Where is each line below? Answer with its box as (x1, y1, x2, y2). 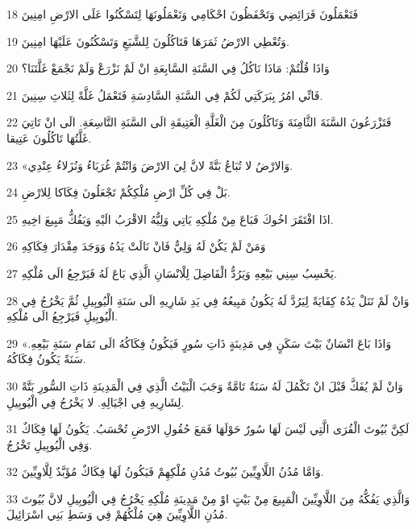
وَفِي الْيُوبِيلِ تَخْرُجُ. (6, 436, 93, 453)
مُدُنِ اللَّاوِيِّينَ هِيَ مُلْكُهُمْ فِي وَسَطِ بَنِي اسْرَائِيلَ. (6, 506, 228, 523)
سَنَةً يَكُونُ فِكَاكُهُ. (6, 350, 86, 367)
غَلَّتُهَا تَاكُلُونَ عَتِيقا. (6, 129, 92, 146)
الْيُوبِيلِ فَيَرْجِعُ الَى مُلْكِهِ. (6, 308, 119, 324)
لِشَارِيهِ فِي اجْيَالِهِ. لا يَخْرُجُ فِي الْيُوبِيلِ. (6, 393, 185, 410)
